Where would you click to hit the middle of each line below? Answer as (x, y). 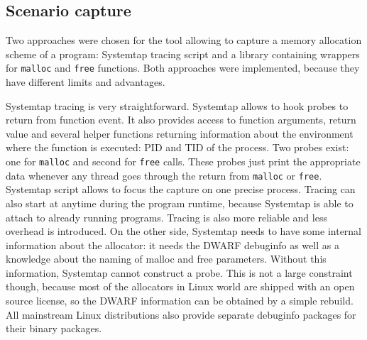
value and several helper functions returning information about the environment (180, 133)
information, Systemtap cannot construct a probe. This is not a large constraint (179, 272)
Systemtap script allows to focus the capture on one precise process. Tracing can (181, 189)
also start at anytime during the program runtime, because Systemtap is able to (180, 203)
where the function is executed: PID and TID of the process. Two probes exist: (177, 147)
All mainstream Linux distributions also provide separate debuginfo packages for (181, 314)
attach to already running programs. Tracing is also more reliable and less (166, 217)
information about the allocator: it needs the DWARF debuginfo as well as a (172, 245)
